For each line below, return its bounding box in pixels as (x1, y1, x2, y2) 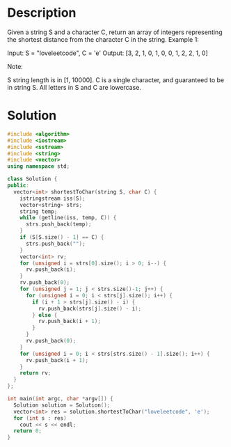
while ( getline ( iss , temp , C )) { (19, 214, 117, 221)
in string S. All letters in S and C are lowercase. (7, 83, 141, 91)
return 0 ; (13, 428, 42, 434)
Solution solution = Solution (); (13, 402, 111, 409)
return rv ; (19, 370, 51, 377)
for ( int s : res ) (13, 414, 67, 422)
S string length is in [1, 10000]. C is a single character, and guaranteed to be (7, 75, 225, 84)
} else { (32, 311, 58, 318)
